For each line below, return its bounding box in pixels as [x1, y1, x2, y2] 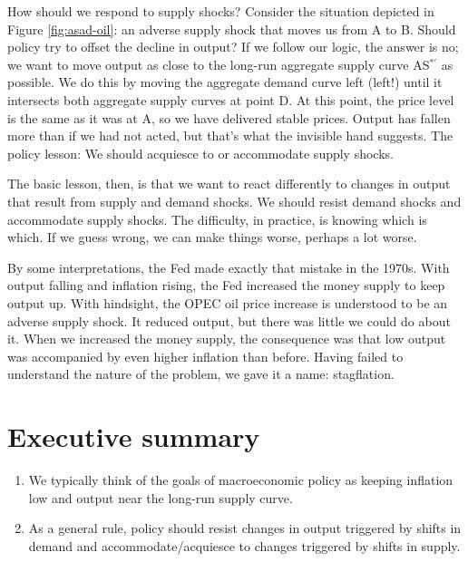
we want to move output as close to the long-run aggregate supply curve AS [7, 54, 430, 73]
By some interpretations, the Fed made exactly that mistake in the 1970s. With [7, 257, 450, 276]
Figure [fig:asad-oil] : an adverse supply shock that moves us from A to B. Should [7, 19, 456, 38]
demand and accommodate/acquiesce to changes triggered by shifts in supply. [28, 536, 461, 555]
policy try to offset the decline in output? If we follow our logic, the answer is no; [7, 37, 459, 56]
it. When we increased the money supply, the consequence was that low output [7, 329, 446, 348]
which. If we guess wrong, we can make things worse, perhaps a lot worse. [7, 228, 417, 247]
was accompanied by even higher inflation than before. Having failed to [7, 346, 404, 365]
